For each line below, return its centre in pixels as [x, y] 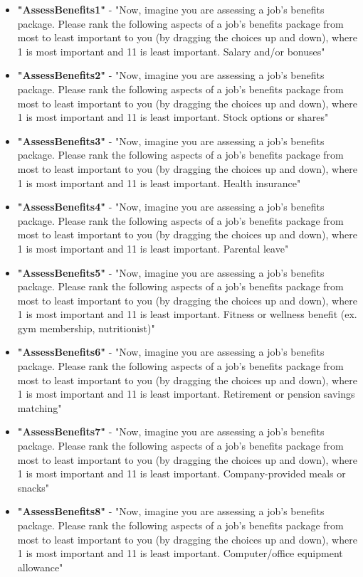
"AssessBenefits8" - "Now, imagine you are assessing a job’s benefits [171, 511]
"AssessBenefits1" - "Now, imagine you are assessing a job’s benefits [171, 9]
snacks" [33, 487]
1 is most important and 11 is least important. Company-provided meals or [181, 473]
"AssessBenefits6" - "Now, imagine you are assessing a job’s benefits [171, 352]
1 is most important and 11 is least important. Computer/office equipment [180, 553]
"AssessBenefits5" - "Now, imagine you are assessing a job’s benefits [171, 272]
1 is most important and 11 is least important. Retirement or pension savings [186, 394]
